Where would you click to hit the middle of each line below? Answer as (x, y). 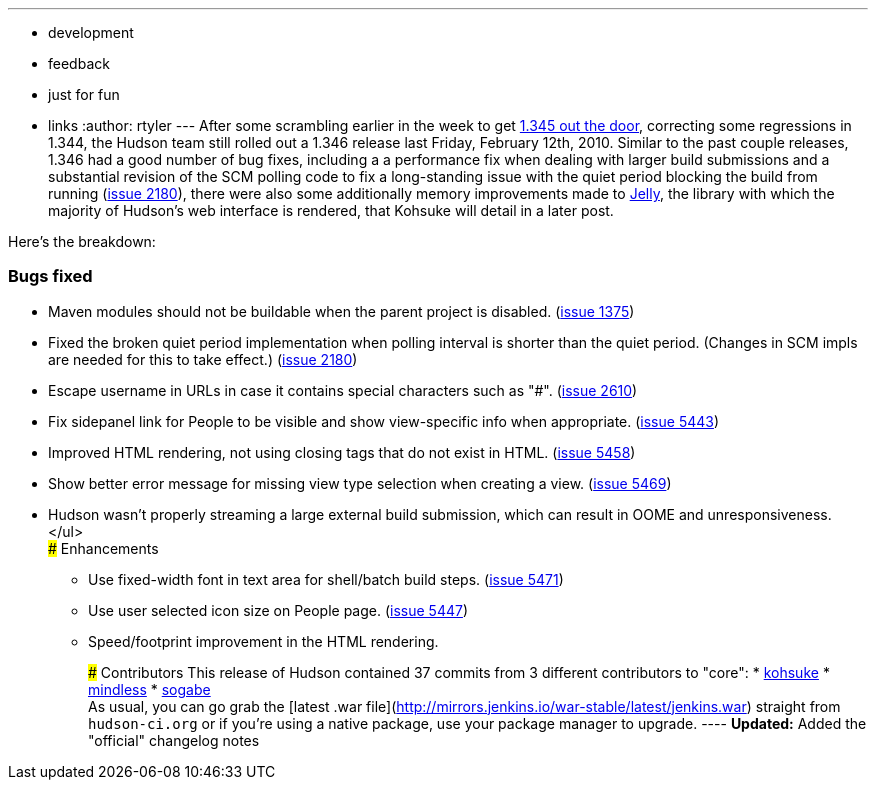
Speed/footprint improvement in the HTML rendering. (263, 641)
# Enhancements (103, 548)
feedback (79, 63)
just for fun (84, 94)
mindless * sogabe (149, 689)
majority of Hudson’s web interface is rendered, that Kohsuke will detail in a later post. (331, 210)
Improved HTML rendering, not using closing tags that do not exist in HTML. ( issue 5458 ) (342, 452)
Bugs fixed (50, 276)
